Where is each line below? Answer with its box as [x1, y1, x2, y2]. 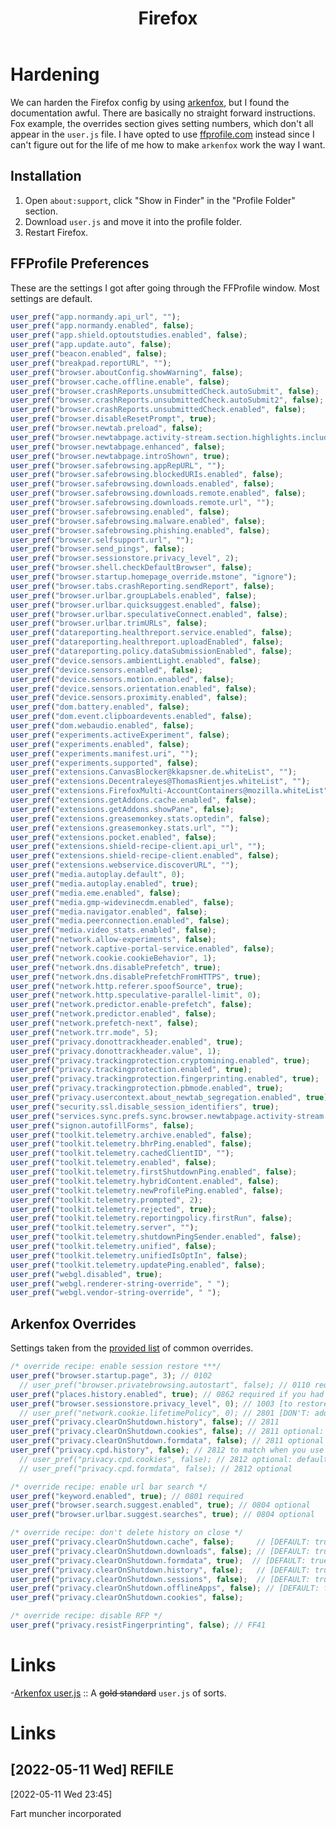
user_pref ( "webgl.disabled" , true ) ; [10, 1269, 163, 1279]
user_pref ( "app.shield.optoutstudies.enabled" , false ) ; [10, 330, 248, 341]
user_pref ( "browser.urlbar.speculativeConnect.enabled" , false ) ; [10, 609, 288, 619]
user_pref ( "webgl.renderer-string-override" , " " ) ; [10, 1278, 230, 1289]
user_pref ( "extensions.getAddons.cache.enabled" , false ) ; [10, 795, 257, 806]
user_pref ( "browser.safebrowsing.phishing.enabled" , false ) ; [10, 525, 271, 536]
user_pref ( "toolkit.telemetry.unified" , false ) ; [10, 1242, 217, 1252]
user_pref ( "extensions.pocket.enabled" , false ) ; [10, 832, 217, 842]
